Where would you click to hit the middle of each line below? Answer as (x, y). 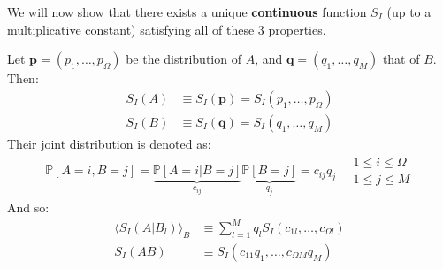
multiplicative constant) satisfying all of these (131, 29)
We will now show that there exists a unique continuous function (187, 12)
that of (401, 59)
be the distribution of (183, 59)
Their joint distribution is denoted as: (109, 143)
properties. (297, 29)
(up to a (409, 12)
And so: (28, 207)
